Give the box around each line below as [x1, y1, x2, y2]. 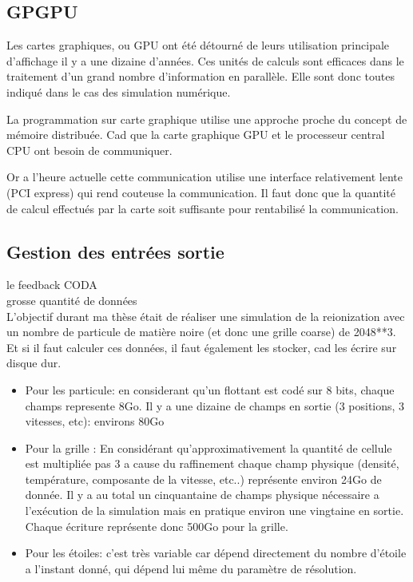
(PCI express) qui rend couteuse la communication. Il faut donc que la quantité [6, 184, 396, 200]
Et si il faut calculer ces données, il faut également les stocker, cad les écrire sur [6, 339, 397, 355]
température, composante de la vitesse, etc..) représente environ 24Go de [25, 470, 382, 487]
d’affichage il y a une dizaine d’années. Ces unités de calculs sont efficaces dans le [6, 52, 404, 69]
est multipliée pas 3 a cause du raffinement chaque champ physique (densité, [25, 455, 399, 472]
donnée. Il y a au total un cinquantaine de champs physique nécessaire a [25, 486, 379, 503]
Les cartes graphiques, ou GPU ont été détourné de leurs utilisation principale [6, 37, 390, 53]
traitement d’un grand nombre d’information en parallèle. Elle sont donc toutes [6, 68, 395, 85]
